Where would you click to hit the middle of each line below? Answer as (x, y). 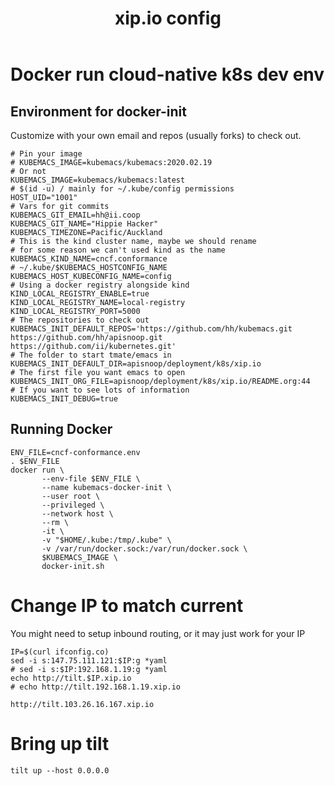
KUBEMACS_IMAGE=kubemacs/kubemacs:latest (98, 180)
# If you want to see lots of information (100, 390)
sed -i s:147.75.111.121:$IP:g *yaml (89, 660)
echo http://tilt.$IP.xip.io (71, 678)
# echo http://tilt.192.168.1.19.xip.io (96, 687)
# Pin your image (46, 154)
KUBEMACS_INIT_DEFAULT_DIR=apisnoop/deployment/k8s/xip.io (136, 364)
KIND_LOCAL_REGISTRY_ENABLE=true (80, 294)
